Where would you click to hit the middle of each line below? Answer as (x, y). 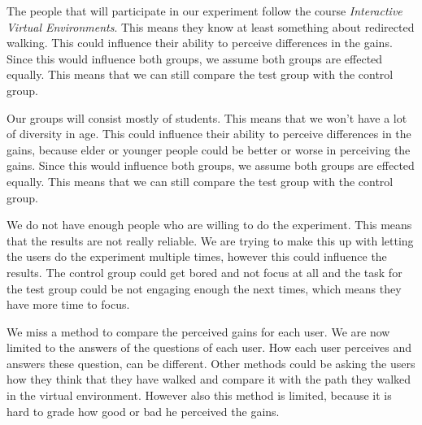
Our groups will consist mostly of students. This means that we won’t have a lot (207, 117)
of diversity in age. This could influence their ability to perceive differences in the (209, 134)
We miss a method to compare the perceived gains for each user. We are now (198, 331)
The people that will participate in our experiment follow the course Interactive (204, 11)
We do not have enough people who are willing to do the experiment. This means (209, 225)
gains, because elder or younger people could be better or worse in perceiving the (209, 149)
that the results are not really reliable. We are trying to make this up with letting (210, 240)
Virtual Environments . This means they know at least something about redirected (211, 26)
